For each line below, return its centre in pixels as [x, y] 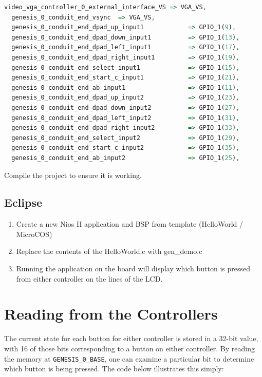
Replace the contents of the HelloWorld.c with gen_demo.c [109, 251]
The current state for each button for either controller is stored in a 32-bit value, [131, 338]
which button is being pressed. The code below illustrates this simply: [114, 369]
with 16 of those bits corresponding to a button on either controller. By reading [129, 348]
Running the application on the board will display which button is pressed [133, 269]
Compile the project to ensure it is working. [73, 175]
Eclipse [23, 202]
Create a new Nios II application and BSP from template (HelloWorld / [129, 224]
